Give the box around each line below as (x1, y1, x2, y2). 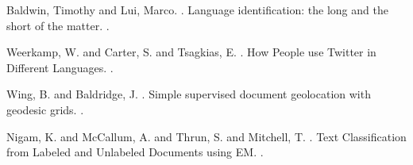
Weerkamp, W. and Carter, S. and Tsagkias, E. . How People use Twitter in (6, 44, 376, 60)
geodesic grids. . (6, 101, 84, 117)
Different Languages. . (6, 59, 114, 75)
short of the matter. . (6, 17, 110, 33)
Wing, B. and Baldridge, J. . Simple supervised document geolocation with (6, 86, 371, 102)
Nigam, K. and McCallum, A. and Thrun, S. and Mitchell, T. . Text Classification (6, 128, 407, 144)
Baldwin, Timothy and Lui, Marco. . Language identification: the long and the (6, 2, 388, 17)
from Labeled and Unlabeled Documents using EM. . (6, 144, 264, 160)
